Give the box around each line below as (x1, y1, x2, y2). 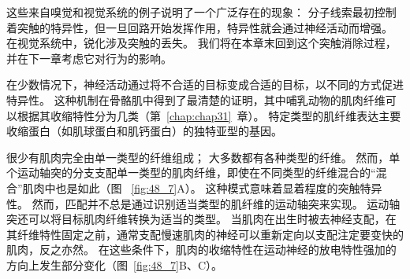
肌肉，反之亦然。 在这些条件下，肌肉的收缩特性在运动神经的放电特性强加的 (6, 241, 397, 258)
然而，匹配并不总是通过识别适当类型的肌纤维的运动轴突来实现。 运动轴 (32, 195, 401, 211)
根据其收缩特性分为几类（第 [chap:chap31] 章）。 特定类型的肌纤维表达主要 (17, 107, 401, 123)
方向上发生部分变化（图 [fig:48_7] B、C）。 (6, 256, 222, 273)
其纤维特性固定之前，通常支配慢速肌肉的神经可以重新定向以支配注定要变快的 (6, 226, 404, 242)
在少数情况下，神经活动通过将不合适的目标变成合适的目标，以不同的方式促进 (6, 76, 404, 93)
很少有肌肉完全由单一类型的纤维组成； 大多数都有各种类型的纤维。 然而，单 (6, 149, 401, 165)
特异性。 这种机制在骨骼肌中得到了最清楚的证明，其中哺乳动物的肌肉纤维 (6, 91, 386, 108)
